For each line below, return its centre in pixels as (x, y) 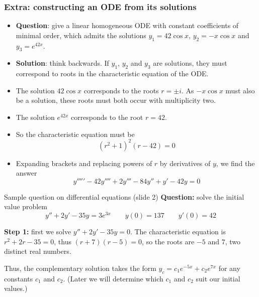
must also (240, 90)
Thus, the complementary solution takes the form (80, 268)
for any (229, 268)
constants (19, 278)
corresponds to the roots (121, 90)
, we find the (235, 163)
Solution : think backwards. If (62, 63)
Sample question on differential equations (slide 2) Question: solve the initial (124, 196)
